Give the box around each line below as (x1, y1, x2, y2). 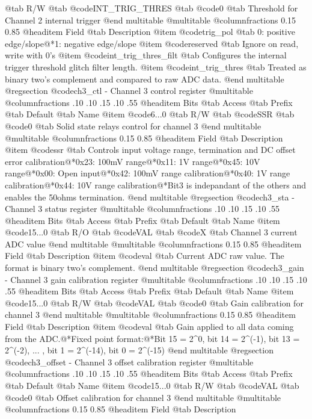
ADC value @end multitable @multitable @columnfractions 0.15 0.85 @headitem (5, 237, 302, 250)
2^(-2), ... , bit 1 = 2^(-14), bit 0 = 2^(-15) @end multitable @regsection (5, 344, 274, 356)
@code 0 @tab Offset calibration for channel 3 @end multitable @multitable (5, 391, 281, 403)
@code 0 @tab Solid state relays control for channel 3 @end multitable (5, 119, 262, 132)
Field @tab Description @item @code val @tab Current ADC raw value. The (5, 249, 284, 262)
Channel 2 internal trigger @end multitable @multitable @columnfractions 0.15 (5, 13, 296, 26)
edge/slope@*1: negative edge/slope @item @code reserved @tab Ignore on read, (5, 37, 299, 49)
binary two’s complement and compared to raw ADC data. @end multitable (5, 72, 284, 85)
